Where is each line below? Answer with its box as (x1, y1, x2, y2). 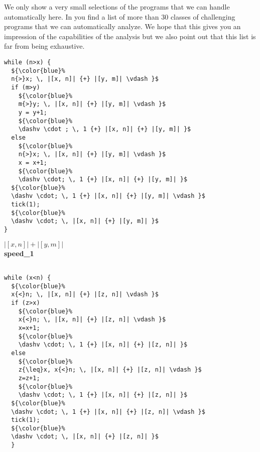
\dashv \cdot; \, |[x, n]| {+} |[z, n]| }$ (11, 433, 159, 440)
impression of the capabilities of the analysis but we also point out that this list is (4, 31, 256, 41)
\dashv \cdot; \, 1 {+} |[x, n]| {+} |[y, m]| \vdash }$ (11, 192, 205, 200)
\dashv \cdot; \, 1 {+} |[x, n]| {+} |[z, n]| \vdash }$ (11, 408, 205, 415)
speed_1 (4, 248, 34, 258)
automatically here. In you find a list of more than (4, 11, 159, 22)
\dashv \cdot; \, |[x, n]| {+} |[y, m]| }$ (11, 217, 159, 225)
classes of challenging (170, 11, 235, 22)
